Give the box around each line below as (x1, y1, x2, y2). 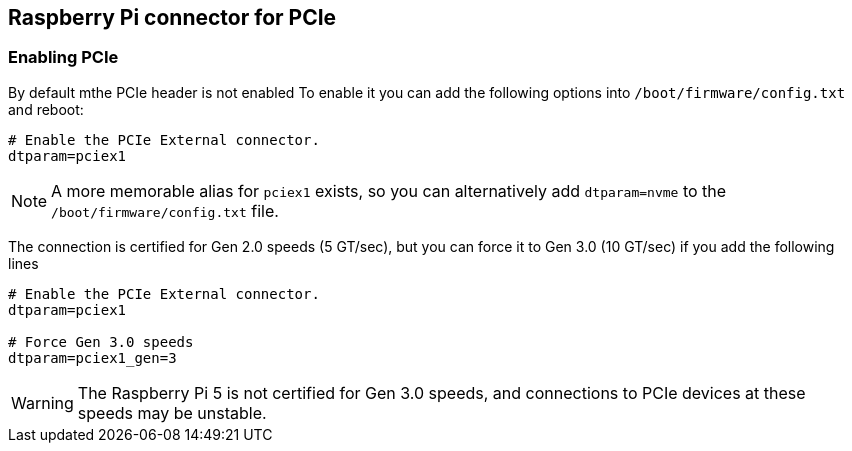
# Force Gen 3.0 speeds (8, 333, 194, 350)
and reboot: (8, 100, 84, 118)
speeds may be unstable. (77, 402, 267, 423)
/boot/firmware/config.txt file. (51, 200, 279, 221)
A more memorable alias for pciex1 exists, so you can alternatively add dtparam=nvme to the (51, 180, 727, 201)
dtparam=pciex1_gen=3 (8, 349, 177, 366)
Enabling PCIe (8, 47, 119, 68)
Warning (11, 392, 74, 413)
